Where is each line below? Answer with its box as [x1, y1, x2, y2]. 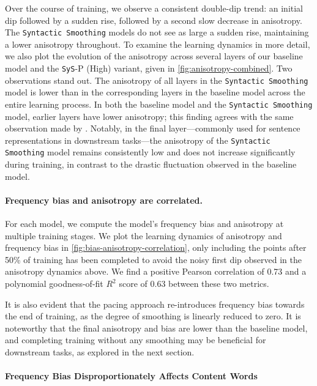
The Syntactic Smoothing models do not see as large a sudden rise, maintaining [5, 26, 309, 39]
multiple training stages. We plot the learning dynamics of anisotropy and [5, 229, 282, 242]
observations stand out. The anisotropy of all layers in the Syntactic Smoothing [5, 73, 308, 86]
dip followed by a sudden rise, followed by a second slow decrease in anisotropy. [5, 13, 302, 26]
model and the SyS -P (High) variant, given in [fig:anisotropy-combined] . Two [5, 62, 293, 75]
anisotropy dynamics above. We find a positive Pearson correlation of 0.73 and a [5, 265, 307, 278]
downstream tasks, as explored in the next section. [5, 346, 195, 358]
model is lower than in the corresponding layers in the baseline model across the [5, 86, 305, 98]
